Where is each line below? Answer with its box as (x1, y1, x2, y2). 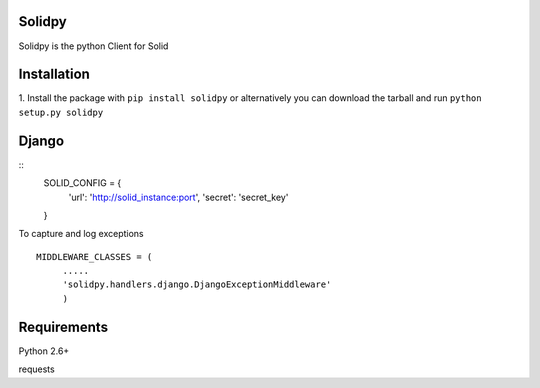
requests (18, 363, 55, 375)
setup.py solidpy (18, 106, 104, 118)
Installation (18, 66, 90, 83)
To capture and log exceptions (18, 228, 144, 240)
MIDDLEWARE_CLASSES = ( (36, 251, 153, 262)
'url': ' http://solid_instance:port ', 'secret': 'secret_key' (68, 191, 289, 203)
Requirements (18, 318, 109, 335)
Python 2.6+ (18, 345, 70, 357)
